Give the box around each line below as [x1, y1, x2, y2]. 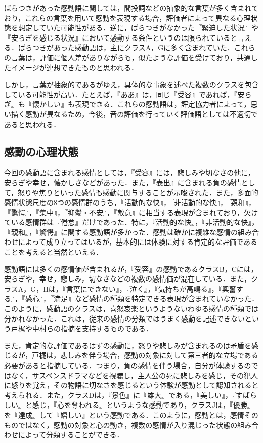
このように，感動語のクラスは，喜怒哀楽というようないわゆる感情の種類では [4, 303, 259, 314]
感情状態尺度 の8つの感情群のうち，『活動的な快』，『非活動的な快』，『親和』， [4, 197, 255, 208]
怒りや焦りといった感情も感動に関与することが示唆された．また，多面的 [18, 187, 258, 197]
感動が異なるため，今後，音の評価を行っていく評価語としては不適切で [25, 108, 258, 119]
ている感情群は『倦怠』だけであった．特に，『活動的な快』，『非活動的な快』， [4, 217, 259, 227]
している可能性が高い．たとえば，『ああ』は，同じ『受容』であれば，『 [4, 89, 238, 99]
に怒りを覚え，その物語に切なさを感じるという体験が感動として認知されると [4, 380, 259, 390]
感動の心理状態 [4, 143, 78, 159]
